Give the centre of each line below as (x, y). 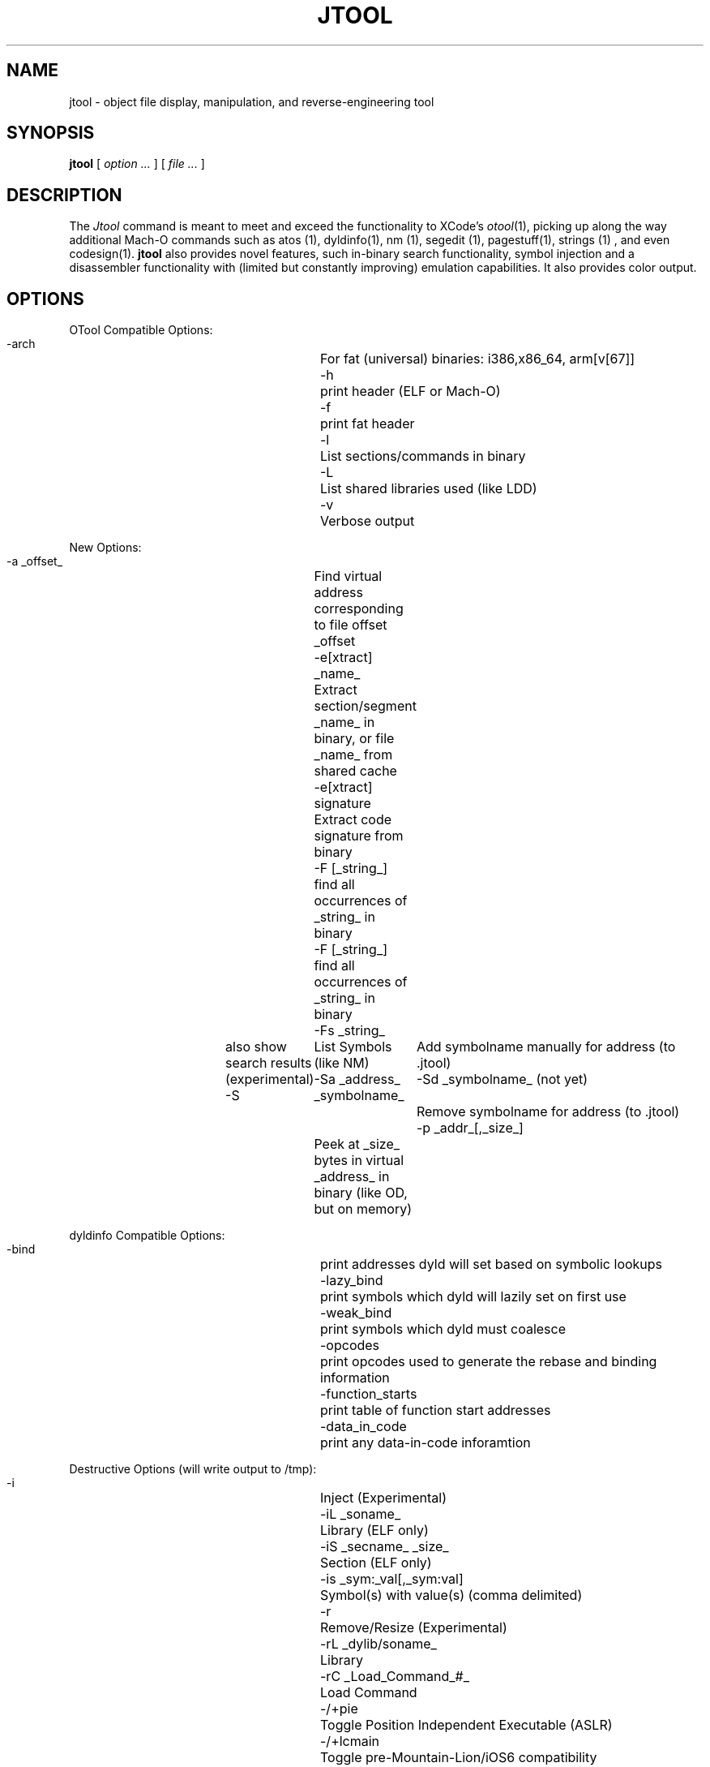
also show (256, 1047)
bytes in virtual (359, 1161)
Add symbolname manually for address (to (546, 1047)
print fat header (368, 424)
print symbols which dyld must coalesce (443, 1329)
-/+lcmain (350, 1741)
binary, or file (354, 739)
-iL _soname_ (361, 1514)
